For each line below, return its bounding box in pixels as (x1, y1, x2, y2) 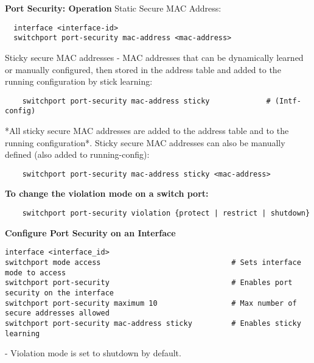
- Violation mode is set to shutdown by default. (5, 347, 181, 359)
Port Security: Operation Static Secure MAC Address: (5, 2, 222, 14)
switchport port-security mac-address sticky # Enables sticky (5, 319, 301, 328)
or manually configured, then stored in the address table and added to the (5, 63, 281, 76)
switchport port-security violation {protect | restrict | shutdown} (22, 209, 310, 218)
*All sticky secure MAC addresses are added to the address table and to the (5, 124, 289, 136)
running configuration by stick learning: (5, 75, 153, 88)
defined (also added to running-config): (5, 148, 150, 161)
